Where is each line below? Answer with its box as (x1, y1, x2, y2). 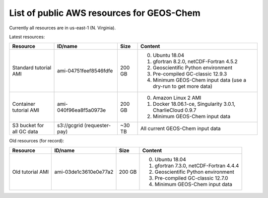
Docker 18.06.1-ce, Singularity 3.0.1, (153, 101, 236, 108)
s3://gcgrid (57, 122, 83, 129)
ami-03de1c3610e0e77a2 (54, 168, 114, 175)
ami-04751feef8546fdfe (57, 67, 113, 74)
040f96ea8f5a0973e (57, 107, 106, 114)
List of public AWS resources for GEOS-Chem (9, 7, 201, 18)
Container (12, 101, 36, 108)
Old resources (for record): (9, 138, 65, 144)
